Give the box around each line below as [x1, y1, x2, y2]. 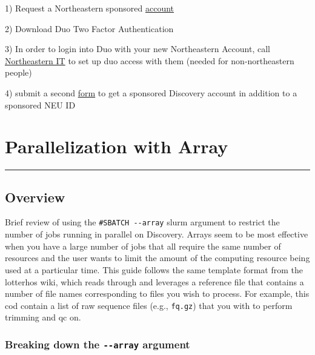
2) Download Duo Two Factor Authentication [5, 22, 174, 35]
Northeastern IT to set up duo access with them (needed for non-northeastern [5, 54, 294, 67]
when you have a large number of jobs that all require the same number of [5, 239, 281, 252]
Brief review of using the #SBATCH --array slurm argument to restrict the [5, 216, 280, 228]
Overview [5, 187, 65, 206]
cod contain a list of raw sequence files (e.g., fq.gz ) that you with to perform [5, 299, 293, 311]
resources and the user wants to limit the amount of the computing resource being [5, 251, 310, 264]
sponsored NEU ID [5, 98, 76, 111]
